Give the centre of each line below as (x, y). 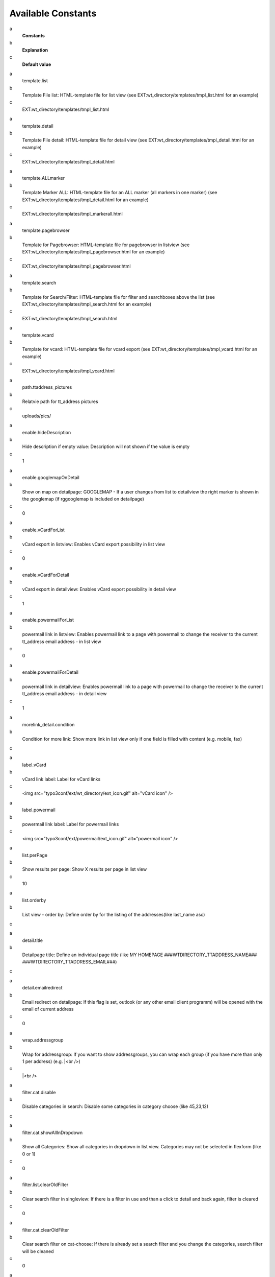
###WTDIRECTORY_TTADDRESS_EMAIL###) (70, 962)
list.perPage (35, 855)
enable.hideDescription (47, 432)
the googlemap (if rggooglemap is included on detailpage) (83, 499)
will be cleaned (38, 1251)
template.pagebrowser (46, 230)
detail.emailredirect (43, 988)
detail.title (33, 940)
